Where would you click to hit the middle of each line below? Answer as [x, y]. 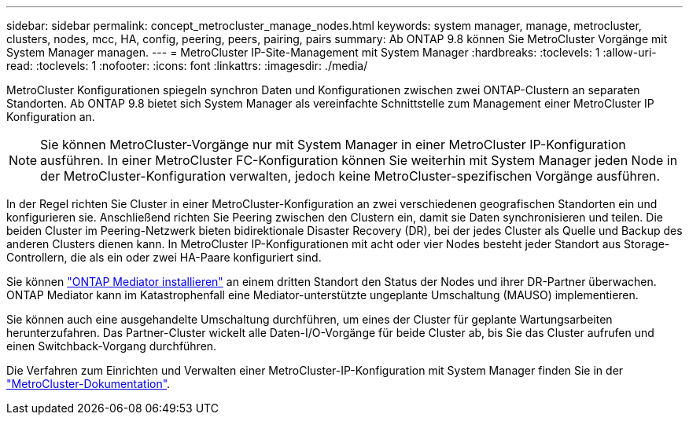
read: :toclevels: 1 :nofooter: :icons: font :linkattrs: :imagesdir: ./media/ [187, 66]
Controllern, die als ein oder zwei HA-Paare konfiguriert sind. [164, 257]
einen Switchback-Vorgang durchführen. [112, 346]
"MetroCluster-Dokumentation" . [88, 384]
